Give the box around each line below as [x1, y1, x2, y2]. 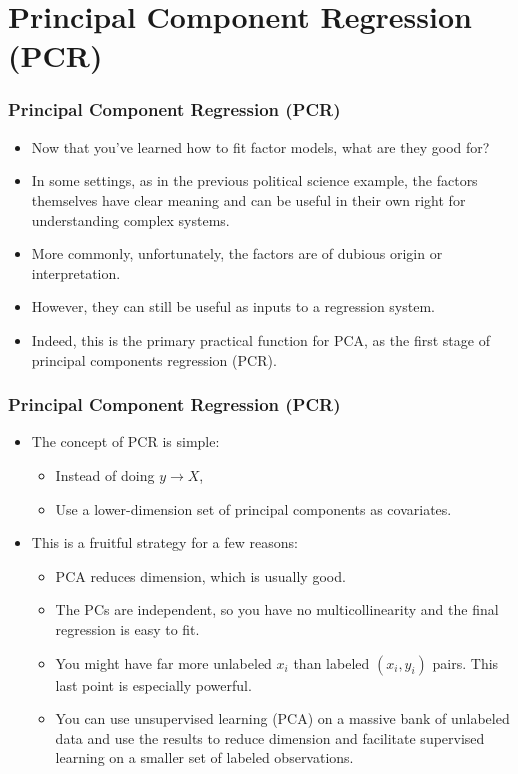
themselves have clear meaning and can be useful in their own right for [31, 189, 466, 210]
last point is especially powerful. [55, 674, 252, 695]
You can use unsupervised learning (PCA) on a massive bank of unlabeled [55, 708, 510, 729]
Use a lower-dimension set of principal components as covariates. [55, 498, 452, 519]
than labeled [293, 652, 370, 673]
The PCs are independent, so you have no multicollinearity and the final [55, 599, 499, 620]
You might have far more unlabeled [55, 652, 272, 673]
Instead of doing [55, 464, 155, 485]
